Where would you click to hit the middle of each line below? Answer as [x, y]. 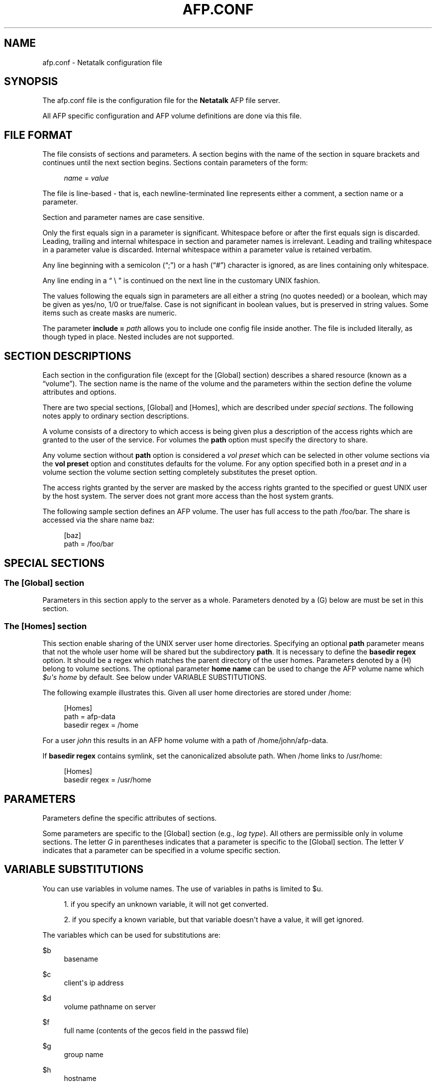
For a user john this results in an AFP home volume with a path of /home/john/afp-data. [185, 741]
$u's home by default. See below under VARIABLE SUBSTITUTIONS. [155, 677]
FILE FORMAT [38, 135]
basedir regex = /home [101, 725]
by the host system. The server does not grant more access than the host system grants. [188, 496]
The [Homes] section [46, 626]
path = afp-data [90, 717]
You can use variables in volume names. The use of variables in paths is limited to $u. [183, 888]
